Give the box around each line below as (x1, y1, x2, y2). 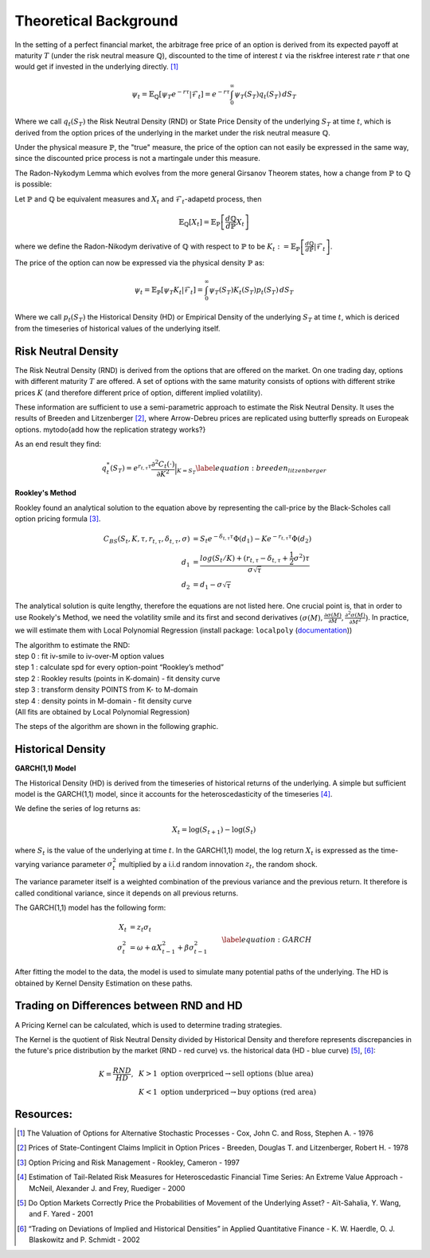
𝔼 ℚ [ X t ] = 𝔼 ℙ (178, 218, 221, 229)
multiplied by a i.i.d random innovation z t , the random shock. (118, 859, 318, 871)
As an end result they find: (14, 439, 101, 449)
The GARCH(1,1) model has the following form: (14, 903, 166, 912)
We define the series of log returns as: (14, 804, 141, 813)
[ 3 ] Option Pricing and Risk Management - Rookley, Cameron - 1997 (17, 1158, 240, 1167)
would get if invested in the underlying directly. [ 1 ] (14, 62, 179, 72)
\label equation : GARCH (221, 935, 312, 944)
